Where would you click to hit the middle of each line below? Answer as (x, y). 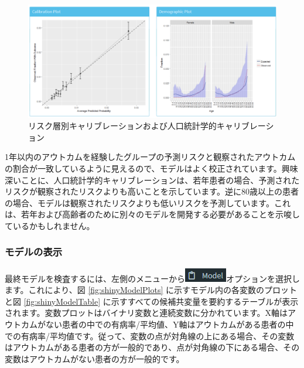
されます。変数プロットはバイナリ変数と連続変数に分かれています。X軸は (146, 313)
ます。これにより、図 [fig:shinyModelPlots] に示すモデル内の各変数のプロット (151, 290)
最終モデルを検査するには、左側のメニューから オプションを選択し (152, 278)
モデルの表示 (34, 252)
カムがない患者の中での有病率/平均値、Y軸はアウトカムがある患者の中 (157, 324)
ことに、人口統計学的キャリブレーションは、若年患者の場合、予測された (160, 180)
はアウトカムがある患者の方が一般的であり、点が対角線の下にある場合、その (152, 347)
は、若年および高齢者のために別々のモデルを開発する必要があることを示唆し (152, 214)
